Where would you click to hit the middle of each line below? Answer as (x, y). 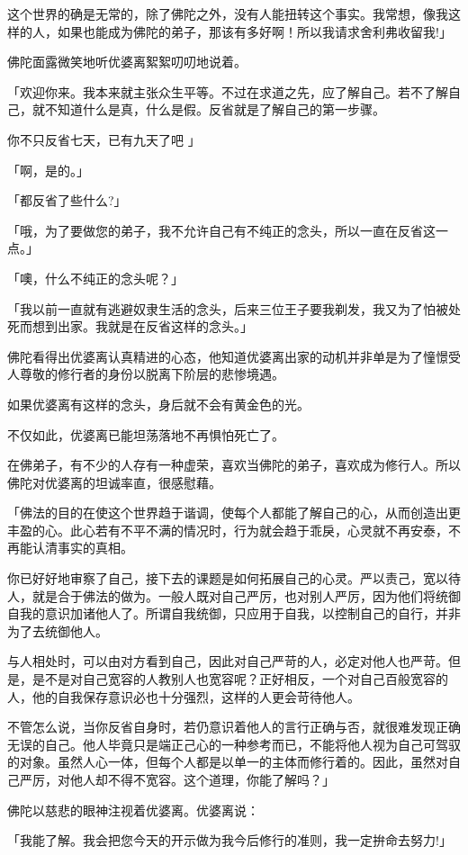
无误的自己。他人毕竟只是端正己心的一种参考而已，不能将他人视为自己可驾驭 (234, 744)
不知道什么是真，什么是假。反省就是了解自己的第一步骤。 (215, 109)
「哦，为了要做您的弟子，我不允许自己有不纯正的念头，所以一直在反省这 (221, 230)
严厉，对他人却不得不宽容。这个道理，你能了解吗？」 (177, 779)
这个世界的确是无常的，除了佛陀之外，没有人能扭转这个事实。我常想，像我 (228, 13)
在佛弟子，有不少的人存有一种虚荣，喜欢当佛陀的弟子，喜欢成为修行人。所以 (234, 465)
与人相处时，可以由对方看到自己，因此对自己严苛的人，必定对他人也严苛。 (228, 661)
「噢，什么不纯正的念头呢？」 (95, 278)
